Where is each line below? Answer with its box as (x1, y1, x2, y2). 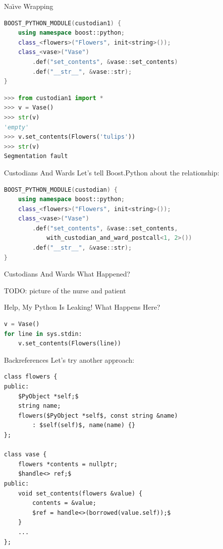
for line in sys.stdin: (4, 330, 82, 337)
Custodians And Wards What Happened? (4, 269, 130, 279)
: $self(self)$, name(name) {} (32, 422, 135, 429)
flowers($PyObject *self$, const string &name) (18, 412, 178, 419)
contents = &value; (32, 499, 97, 507)
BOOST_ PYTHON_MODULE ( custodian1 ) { (4, 19, 121, 27)
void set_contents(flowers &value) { (18, 490, 143, 497)
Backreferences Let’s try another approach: (4, 354, 134, 365)
